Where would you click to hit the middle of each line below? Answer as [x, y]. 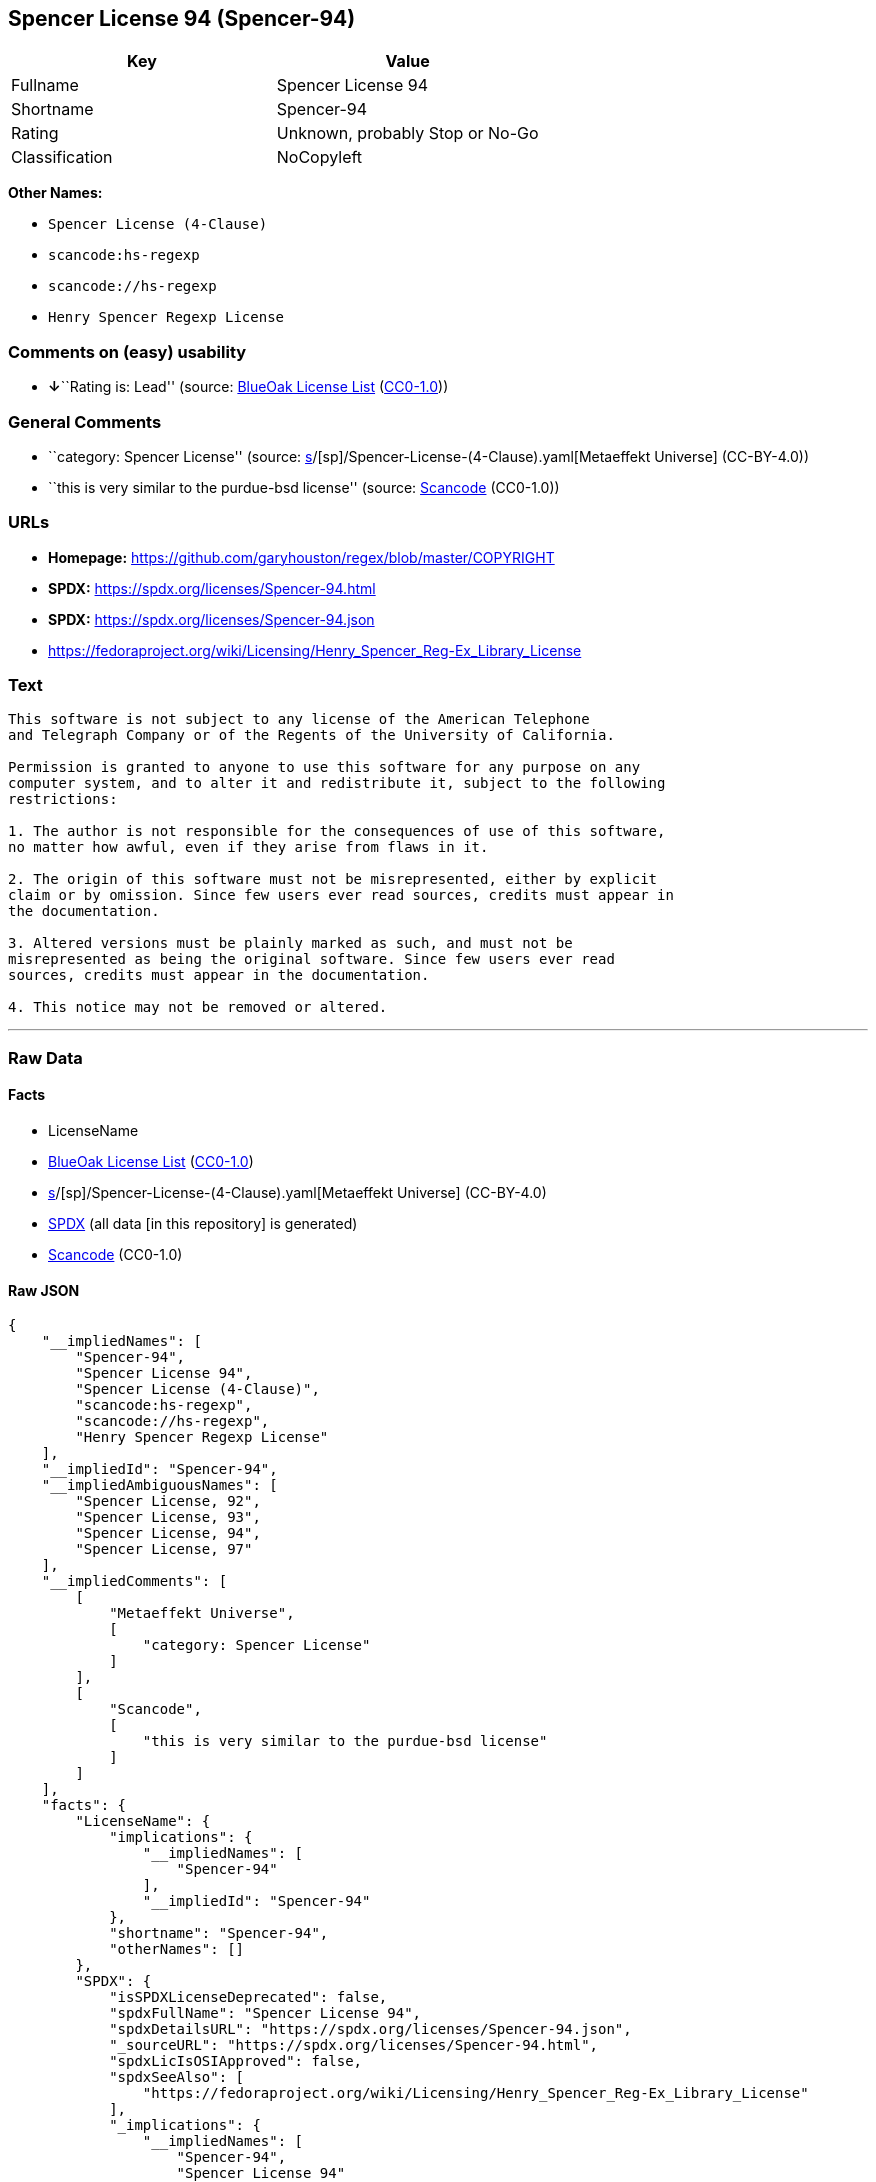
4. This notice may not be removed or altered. [198, 1007]
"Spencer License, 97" [164, 1549]
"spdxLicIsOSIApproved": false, [236, 2061]
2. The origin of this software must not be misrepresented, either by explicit [333, 879]
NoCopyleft [319, 157]
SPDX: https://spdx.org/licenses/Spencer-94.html [212, 588]
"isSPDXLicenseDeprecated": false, [248, 1997]
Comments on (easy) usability [127, 351]
